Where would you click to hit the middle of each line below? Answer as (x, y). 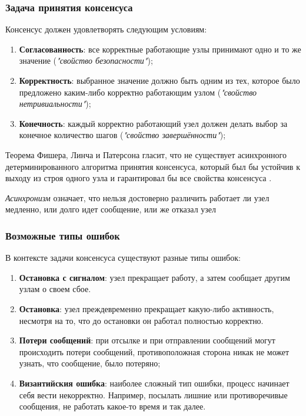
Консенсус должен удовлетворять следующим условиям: (106, 29)
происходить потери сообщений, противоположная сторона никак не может (154, 351)
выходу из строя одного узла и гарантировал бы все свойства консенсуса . (139, 178)
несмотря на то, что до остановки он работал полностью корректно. (141, 320)
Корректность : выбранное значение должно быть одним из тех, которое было (159, 80)
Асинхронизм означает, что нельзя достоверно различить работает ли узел (137, 197)
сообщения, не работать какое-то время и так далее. (112, 406)
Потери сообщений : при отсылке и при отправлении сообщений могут (147, 340)
